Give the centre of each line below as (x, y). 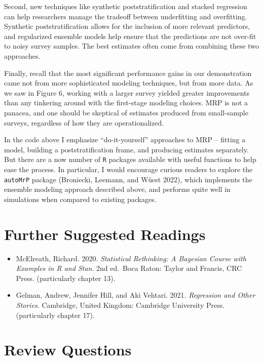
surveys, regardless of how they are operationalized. (84, 122)
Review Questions (68, 350)
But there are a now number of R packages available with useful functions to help (130, 159)
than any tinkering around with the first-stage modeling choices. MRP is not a (126, 103)
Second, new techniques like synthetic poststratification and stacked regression (126, 6)
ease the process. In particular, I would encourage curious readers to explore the (128, 169)
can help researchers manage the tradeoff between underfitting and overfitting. (126, 16)
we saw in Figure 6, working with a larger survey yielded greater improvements (127, 92)
